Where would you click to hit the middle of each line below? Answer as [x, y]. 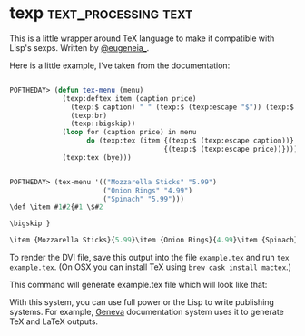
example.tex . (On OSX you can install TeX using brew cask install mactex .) [151, 267]
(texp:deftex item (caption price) [129, 98]
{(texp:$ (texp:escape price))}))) [231, 149]
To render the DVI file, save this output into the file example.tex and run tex [149, 258]
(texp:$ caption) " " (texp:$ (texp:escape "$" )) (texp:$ [182, 107]
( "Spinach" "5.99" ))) [143, 199]
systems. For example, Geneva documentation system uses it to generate [147, 312]
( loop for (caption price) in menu [129, 133]
